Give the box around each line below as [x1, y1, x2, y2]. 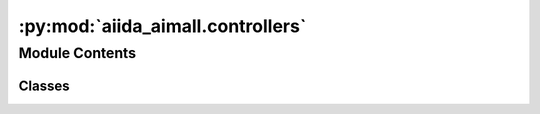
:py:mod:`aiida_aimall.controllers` [18, 15, 307, 37]
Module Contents [18, 44, 137, 62]
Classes [18, 77, 70, 94]
